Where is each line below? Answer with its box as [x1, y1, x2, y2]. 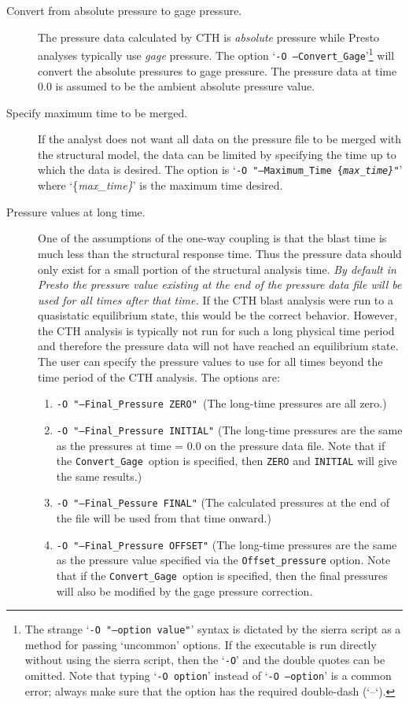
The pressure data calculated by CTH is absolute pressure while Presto [38, 28, 380, 45]
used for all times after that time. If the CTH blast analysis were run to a [38, 291, 393, 308]
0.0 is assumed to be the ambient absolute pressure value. [38, 78, 315, 94]
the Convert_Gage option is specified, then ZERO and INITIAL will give [56, 452, 397, 469]
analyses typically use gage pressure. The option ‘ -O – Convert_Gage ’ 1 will [38, 45, 395, 63]
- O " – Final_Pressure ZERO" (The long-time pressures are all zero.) [56, 395, 387, 412]
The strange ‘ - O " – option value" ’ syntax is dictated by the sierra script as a [24, 621, 401, 637]
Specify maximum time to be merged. [6, 104, 188, 120]
